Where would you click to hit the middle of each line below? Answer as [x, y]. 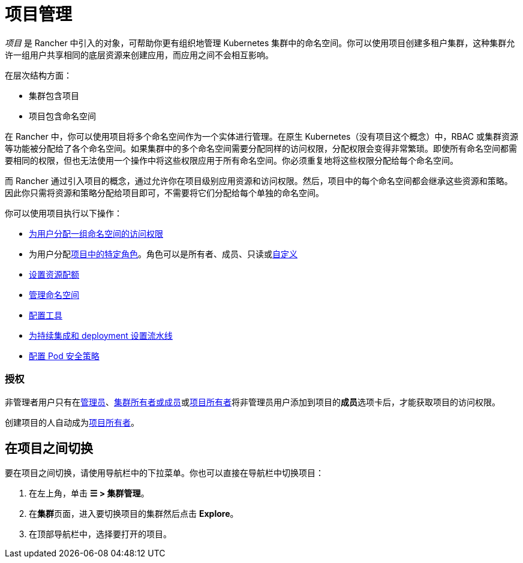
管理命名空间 [54, 294]
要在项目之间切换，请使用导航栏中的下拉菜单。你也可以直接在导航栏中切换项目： [164, 473]
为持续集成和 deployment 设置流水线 [101, 335]
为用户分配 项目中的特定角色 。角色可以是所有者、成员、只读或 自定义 [163, 254]
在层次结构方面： [38, 75]
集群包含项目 [54, 95]
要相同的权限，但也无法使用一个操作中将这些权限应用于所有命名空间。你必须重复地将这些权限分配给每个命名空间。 [232, 160]
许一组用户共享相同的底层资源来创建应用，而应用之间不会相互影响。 [139, 55]
